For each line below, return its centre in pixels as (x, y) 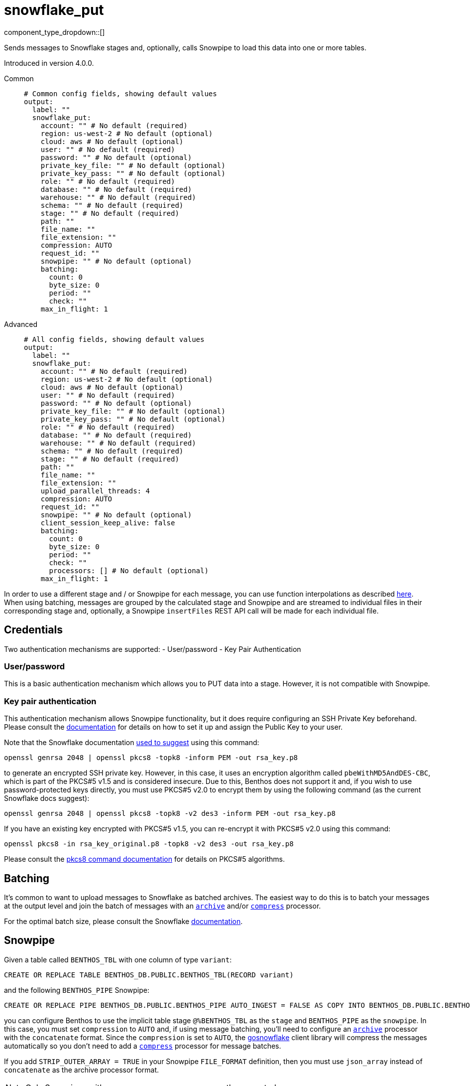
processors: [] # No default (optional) (129, 570)
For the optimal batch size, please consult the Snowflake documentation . (123, 921)
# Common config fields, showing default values (120, 93)
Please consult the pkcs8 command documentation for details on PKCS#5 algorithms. (145, 859)
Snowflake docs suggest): (47, 798)
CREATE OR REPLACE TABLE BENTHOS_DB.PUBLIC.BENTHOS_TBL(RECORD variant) (149, 975)
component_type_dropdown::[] (55, 32)
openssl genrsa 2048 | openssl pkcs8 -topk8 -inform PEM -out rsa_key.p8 (151, 758)
